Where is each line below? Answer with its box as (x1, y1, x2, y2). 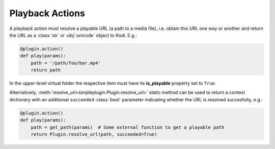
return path (31, 67, 61, 73)
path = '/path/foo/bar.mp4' (31, 60, 101, 66)
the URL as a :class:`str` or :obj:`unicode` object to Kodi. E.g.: (9, 32, 137, 38)
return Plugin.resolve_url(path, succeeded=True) (31, 132, 157, 137)
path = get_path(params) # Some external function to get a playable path (31, 124, 225, 130)
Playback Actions (9, 8, 85, 19)
